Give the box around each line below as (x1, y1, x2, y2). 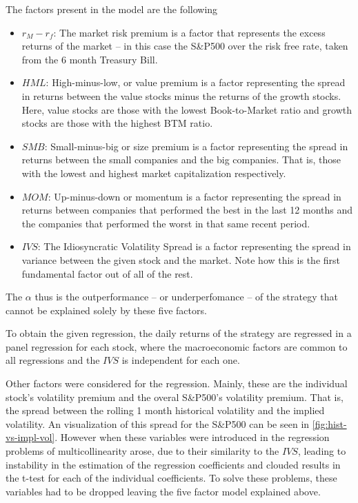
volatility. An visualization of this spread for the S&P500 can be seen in (6, 416, 310, 431)
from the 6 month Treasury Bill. (21, 52, 158, 66)
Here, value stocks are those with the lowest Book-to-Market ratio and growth (21, 102, 352, 116)
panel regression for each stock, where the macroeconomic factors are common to (6, 339, 348, 353)
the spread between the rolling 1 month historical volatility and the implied (6, 403, 325, 418)
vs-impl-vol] (6, 430, 55, 444)
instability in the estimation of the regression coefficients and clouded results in (6, 457, 341, 471)
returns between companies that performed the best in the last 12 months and (21, 203, 353, 217)
